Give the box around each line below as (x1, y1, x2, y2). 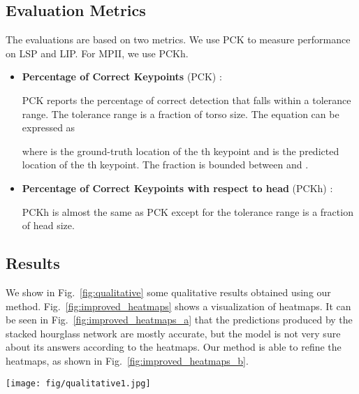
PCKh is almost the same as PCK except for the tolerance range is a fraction (22, 204, 353, 219)
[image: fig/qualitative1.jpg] (6, 378, 151, 388)
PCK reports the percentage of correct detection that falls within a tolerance (22, 92, 351, 107)
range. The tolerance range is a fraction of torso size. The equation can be (22, 106, 339, 121)
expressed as (22, 120, 75, 135)
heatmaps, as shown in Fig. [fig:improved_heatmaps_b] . (6, 353, 249, 367)
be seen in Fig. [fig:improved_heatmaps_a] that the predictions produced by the (6, 312, 353, 327)
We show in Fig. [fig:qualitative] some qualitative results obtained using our (6, 284, 331, 299)
